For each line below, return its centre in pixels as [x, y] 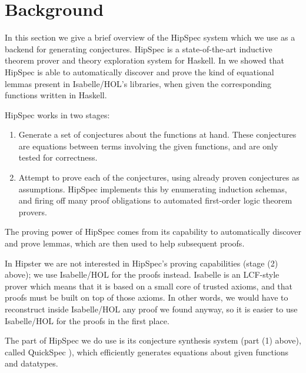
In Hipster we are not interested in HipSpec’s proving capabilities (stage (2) [142, 263]
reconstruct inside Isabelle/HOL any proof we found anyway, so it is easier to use [151, 309]
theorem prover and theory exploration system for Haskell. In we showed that [144, 60]
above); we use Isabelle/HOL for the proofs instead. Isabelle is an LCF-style [142, 274]
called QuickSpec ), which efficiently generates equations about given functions [147, 352]
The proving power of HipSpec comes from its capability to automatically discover [153, 232]
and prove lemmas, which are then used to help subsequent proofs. [125, 243]
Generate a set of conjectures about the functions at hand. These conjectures [157, 134]
